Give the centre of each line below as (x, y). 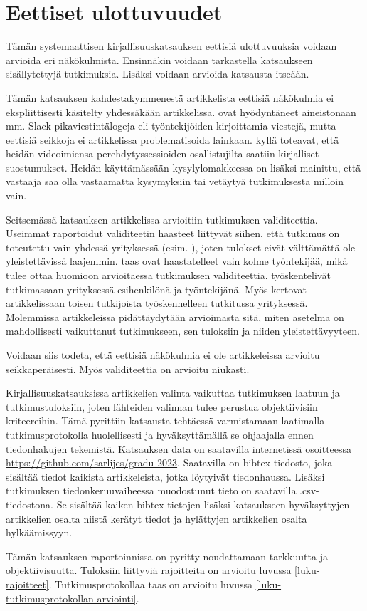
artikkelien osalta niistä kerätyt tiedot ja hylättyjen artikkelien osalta (156, 518)
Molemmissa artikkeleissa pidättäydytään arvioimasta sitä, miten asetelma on (175, 317)
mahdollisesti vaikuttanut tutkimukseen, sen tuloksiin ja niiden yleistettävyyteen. (183, 331)
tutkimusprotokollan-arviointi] (71, 598)
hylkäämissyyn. (39, 532)
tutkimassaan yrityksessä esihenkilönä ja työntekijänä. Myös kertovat (156, 289)
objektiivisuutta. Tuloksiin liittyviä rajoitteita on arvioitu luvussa (149, 570)
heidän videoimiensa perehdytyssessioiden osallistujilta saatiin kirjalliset (163, 153)
